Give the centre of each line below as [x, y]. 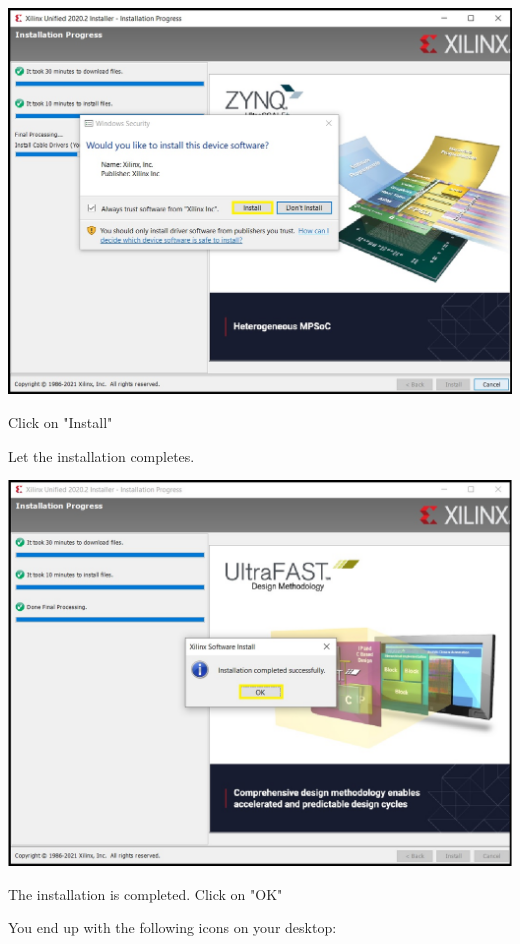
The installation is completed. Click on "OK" [145, 893]
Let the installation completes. [101, 455]
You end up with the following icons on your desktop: [172, 927]
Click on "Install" [60, 421]
